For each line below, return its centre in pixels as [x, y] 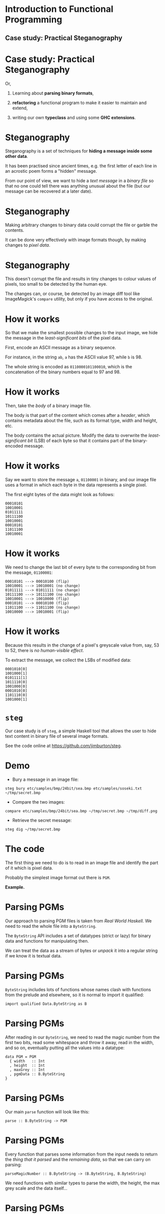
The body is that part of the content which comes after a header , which [78, 415]
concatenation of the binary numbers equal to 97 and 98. [63, 372]
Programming [34, 20]
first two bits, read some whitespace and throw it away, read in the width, [80, 1042]
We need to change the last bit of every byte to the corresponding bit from [81, 567]
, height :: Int [27, 1065]
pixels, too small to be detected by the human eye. [56, 284]
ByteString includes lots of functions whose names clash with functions [78, 989]
